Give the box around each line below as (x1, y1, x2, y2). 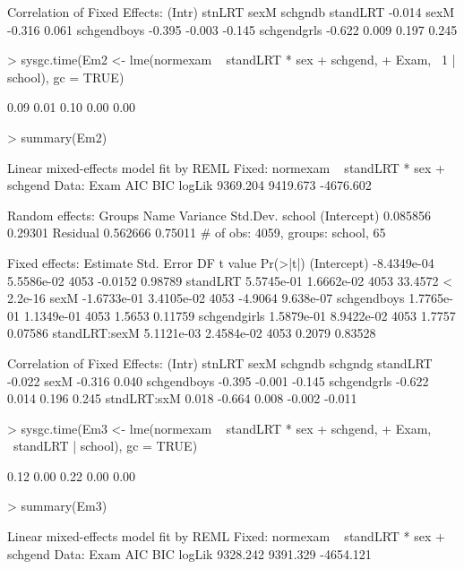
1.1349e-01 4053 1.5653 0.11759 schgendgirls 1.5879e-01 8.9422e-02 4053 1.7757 (23, 306, 456, 324)
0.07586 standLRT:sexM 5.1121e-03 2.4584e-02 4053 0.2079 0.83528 (7, 323, 376, 342)
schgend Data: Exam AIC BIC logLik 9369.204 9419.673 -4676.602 (7, 176, 372, 194)
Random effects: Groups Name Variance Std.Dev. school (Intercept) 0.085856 (7, 205, 431, 224)
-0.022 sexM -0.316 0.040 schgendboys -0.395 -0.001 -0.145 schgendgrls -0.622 (7, 371, 429, 390)
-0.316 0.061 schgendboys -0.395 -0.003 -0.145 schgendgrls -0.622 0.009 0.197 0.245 (7, 20, 458, 39)
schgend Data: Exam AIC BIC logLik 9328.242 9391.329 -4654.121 (7, 544, 372, 563)
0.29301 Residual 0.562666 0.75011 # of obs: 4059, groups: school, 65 (7, 223, 386, 242)
